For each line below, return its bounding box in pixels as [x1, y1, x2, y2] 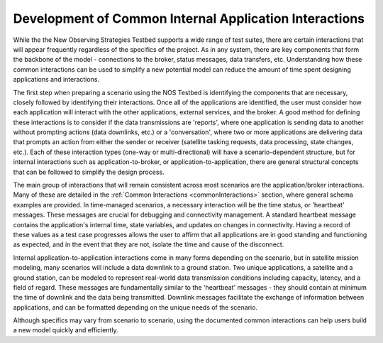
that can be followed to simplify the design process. [13, 168, 165, 176]
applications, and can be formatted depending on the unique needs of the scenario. [13, 303, 258, 312]
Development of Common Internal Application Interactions [13, 11, 365, 26]
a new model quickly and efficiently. [13, 326, 118, 334]
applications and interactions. [13, 75, 99, 84]
